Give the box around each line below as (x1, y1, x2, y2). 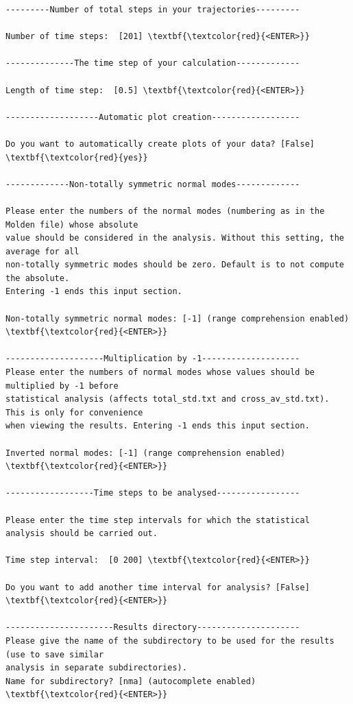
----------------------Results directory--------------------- (5, 622, 300, 633)
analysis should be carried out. (5, 529, 158, 539)
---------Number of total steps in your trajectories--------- (5, 5, 300, 14)
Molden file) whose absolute (5, 219, 138, 230)
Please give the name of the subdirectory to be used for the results (5, 635, 334, 646)
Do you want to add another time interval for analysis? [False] (5, 582, 310, 592)
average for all (5, 246, 80, 256)
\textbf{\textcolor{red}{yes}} (5, 152, 148, 162)
